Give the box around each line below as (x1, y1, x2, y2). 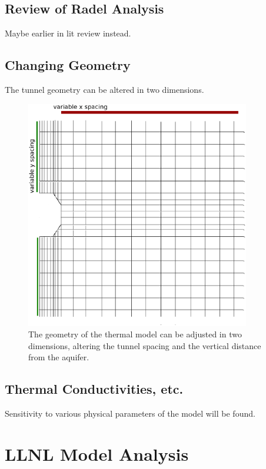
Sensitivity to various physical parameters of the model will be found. (5, 407, 255, 420)
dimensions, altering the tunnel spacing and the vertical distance (28, 339, 261, 351)
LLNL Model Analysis (5, 441, 189, 465)
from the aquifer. (28, 351, 89, 363)
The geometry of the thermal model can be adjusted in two (28, 328, 242, 340)
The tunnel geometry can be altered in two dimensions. (5, 83, 204, 95)
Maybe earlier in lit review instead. (5, 27, 131, 39)
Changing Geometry (5, 56, 131, 74)
